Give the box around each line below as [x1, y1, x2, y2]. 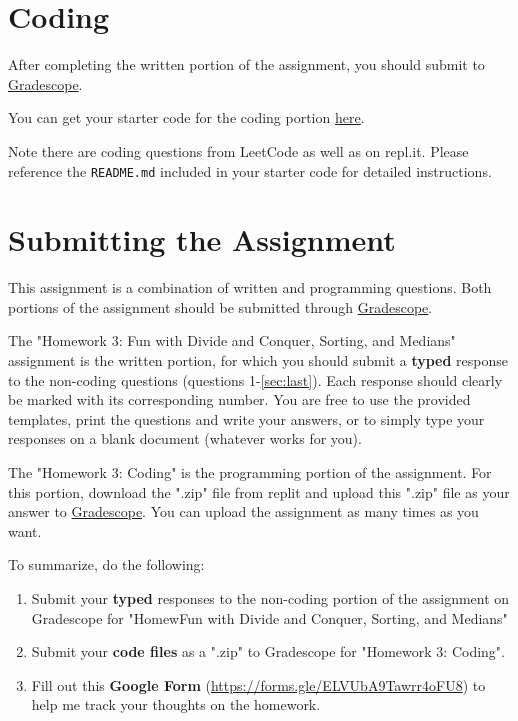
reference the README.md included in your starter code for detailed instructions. [8, 160, 492, 181]
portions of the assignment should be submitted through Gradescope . [8, 296, 433, 317]
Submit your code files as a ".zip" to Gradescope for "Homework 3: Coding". [31, 641, 505, 662]
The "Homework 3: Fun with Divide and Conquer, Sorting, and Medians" [8, 330, 456, 351]
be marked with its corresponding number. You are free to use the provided [8, 389, 471, 410]
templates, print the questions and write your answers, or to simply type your [8, 408, 485, 429]
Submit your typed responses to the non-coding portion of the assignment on [31, 588, 510, 608]
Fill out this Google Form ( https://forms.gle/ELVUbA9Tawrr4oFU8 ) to [31, 674, 486, 695]
